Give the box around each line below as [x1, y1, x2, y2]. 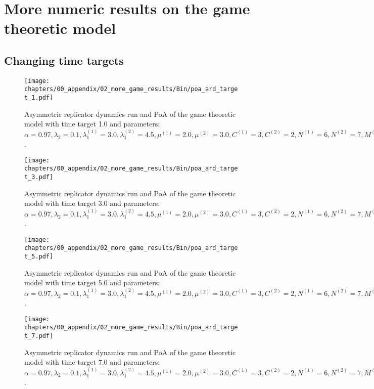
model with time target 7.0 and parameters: [24, 357, 160, 367]
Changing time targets [4, 52, 124, 68]
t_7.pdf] [24, 332, 54, 340]
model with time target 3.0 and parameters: [24, 198, 160, 208]
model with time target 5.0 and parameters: [24, 277, 160, 288]
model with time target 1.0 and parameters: [24, 118, 160, 129]
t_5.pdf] [24, 253, 54, 261]
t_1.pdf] [24, 94, 54, 102]
